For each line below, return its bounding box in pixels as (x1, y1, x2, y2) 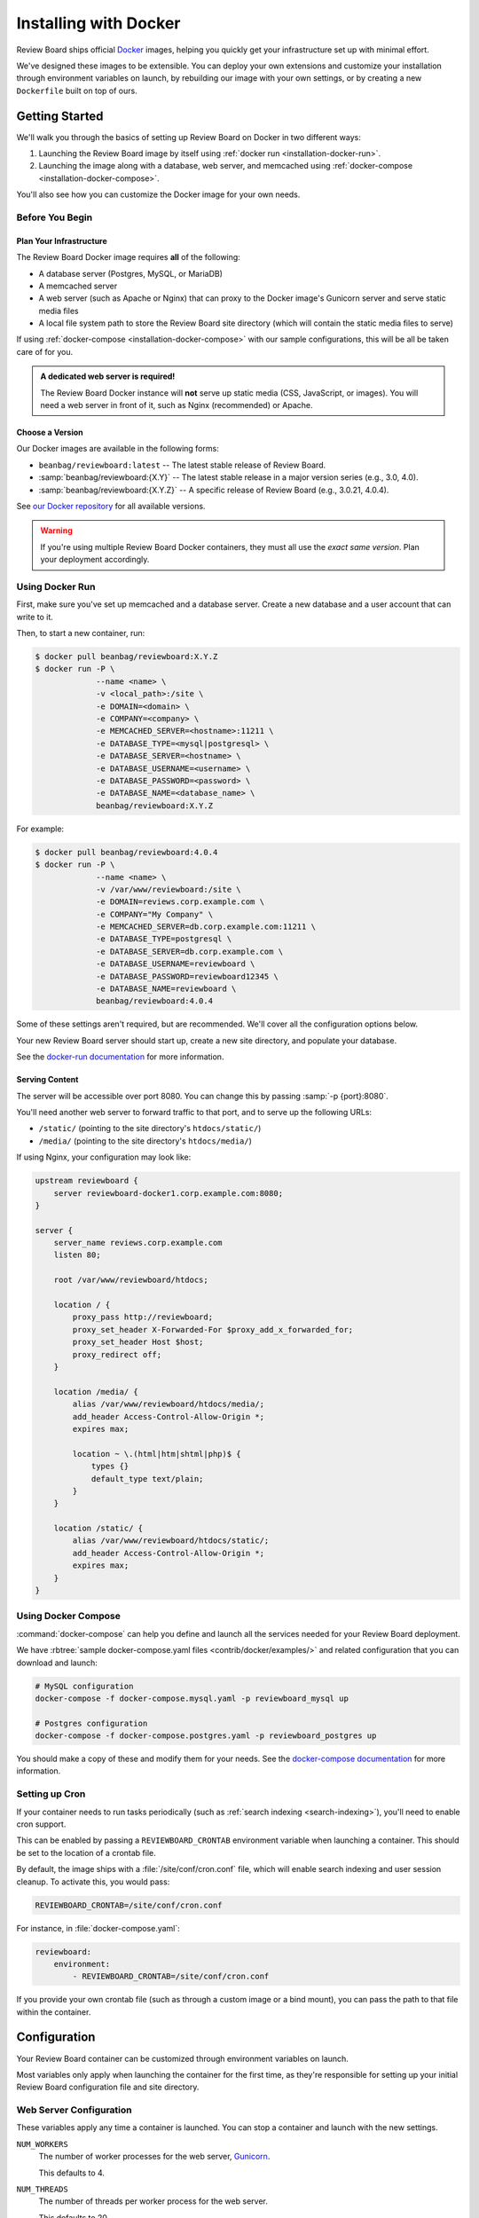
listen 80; (53, 1250, 101, 1260)
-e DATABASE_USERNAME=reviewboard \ (96, 959, 255, 969)
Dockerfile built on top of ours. (16, 85, 137, 96)
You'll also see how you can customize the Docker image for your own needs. (16, 189, 301, 200)
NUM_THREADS (16, 2184, 68, 2195)
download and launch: (16, 1657, 98, 1668)
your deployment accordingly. (40, 554, 150, 565)
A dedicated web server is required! (40, 371, 176, 381)
